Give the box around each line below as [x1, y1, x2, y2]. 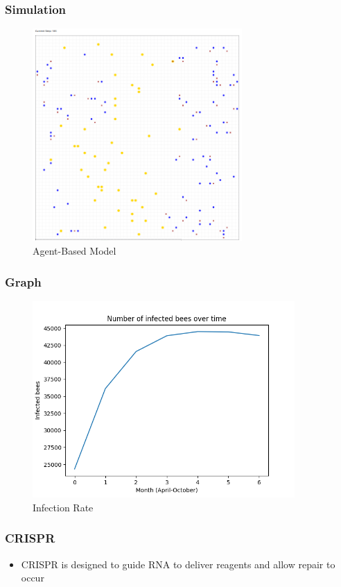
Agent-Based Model [33, 244, 116, 258]
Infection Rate [33, 500, 94, 514]
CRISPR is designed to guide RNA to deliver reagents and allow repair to [21, 556, 335, 571]
